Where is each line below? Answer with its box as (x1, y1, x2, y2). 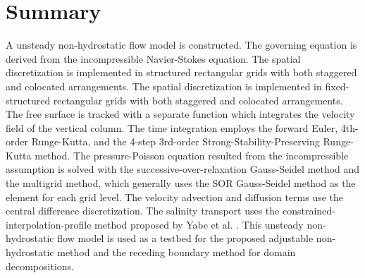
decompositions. (6, 258, 74, 273)
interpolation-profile (6, 217, 92, 231)
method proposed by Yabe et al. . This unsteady (94, 217, 304, 231)
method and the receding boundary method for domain (57, 245, 296, 260)
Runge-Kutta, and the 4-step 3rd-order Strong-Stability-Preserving (31, 134, 320, 149)
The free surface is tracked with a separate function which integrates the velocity (6, 107, 355, 121)
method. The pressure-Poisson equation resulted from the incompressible (35, 147, 349, 162)
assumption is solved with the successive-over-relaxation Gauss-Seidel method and (6, 162, 360, 176)
